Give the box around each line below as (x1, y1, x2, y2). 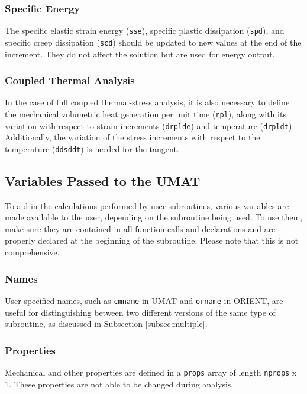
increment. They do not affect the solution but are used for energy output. (5, 47, 275, 60)
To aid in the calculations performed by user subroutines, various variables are (5, 199, 289, 212)
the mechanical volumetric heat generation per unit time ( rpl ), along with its (5, 107, 286, 120)
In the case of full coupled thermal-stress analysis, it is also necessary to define (5, 96, 290, 108)
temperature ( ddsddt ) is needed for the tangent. (5, 142, 179, 155)
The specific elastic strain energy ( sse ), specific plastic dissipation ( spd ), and (5, 24, 285, 37)
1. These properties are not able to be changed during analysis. (5, 377, 234, 390)
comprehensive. (5, 246, 60, 258)
